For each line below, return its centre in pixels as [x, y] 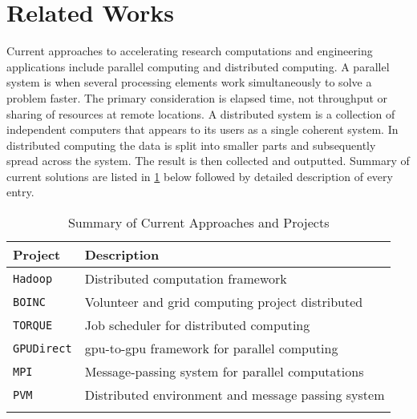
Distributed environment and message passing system [235, 395]
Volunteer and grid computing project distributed [224, 302]
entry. [20, 192]
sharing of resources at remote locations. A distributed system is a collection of [201, 113]
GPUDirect [43, 348]
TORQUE [33, 325]
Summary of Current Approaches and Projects [198, 223]
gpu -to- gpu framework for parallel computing [211, 348]
